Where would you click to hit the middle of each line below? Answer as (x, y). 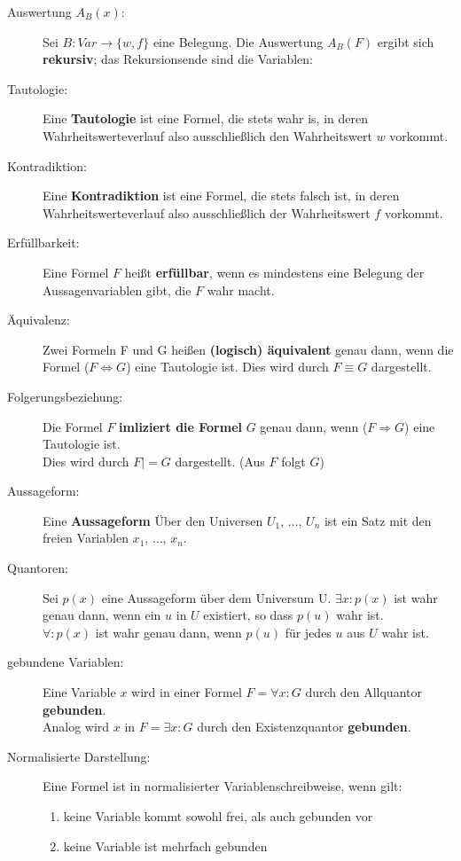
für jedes (308, 632)
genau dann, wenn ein (102, 615)
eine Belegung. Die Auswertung (238, 41)
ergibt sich (406, 41)
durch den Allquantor (363, 692)
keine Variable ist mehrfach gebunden (165, 845)
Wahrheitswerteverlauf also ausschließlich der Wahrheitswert (207, 212)
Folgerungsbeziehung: (65, 396)
